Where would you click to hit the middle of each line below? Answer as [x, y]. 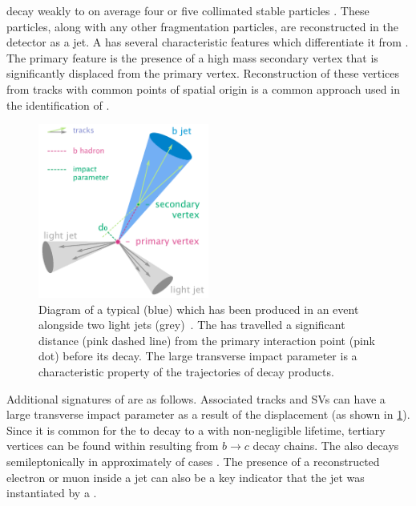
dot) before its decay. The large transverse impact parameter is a [198, 356]
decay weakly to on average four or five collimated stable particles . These [188, 10]
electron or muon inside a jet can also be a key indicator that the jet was [186, 477]
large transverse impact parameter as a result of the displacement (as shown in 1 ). [208, 414]
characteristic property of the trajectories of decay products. [186, 372]
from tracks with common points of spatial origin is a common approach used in [203, 88]
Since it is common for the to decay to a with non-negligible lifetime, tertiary [196, 430]
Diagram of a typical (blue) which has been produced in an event [199, 309]
